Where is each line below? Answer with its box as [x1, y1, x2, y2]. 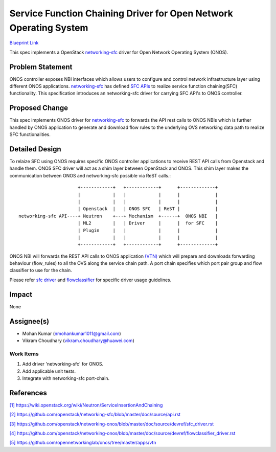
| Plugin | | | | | [77, 228, 218, 233]
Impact [9, 290, 33, 299]
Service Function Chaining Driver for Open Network [9, 8, 234, 19]
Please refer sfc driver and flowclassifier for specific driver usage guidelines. [9, 277, 172, 283]
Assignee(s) [9, 317, 50, 326]
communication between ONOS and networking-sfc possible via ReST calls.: [9, 172, 171, 178]
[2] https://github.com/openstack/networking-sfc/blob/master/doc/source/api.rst [9, 412, 181, 418]
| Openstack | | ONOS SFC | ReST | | [77, 206, 218, 212]
